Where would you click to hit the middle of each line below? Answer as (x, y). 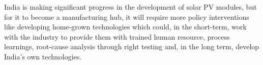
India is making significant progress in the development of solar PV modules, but (130, 7)
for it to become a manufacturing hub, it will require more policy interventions (127, 17)
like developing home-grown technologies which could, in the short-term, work (125, 27)
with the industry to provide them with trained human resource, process (117, 36)
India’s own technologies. (43, 56)
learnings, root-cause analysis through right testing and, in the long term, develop (132, 46)
